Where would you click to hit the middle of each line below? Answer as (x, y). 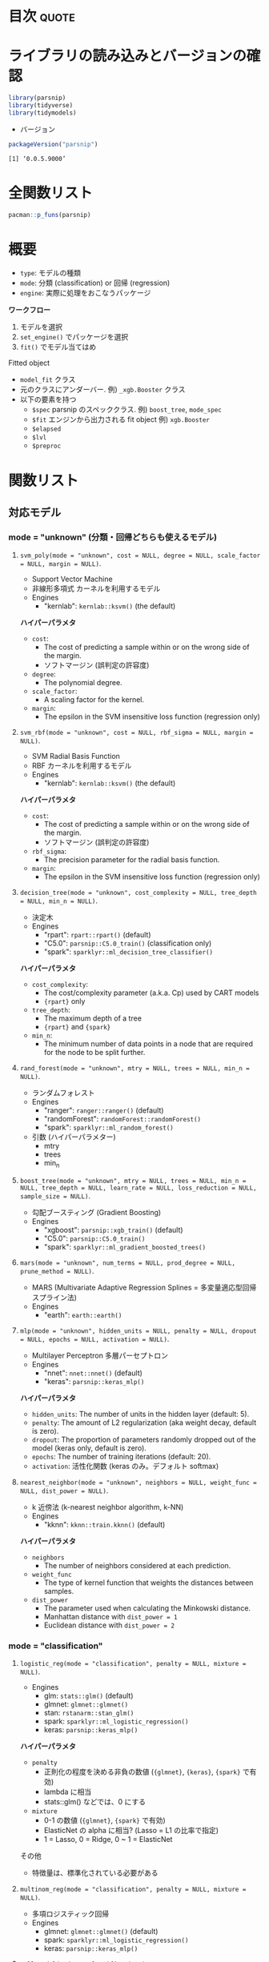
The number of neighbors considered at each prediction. (137, 1566)
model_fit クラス (48, 379)
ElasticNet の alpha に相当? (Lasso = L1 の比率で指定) (131, 1831)
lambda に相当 (68, 1792)
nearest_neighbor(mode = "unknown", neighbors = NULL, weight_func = (139, 1483)
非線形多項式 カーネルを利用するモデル (96, 588)
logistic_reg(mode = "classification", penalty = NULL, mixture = (133, 1664)
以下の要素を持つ (48, 399)
